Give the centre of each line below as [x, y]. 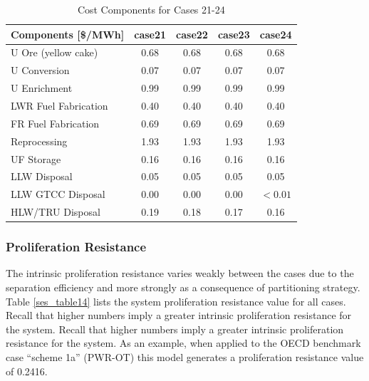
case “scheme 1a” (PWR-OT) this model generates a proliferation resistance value [185, 356]
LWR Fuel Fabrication [59, 105]
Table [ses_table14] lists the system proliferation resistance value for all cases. [176, 301]
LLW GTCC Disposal [58, 194]
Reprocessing [39, 141]
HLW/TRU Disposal [56, 212]
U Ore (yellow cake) [54, 52]
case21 [150, 34]
